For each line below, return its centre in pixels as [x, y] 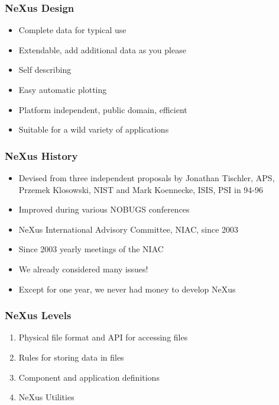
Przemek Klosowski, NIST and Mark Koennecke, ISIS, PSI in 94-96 [141, 189]
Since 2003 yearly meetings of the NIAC [91, 249]
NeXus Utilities [46, 397]
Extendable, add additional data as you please [102, 49]
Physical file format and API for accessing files [103, 337]
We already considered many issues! [83, 269]
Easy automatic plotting [63, 89]
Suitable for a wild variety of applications [94, 129]
